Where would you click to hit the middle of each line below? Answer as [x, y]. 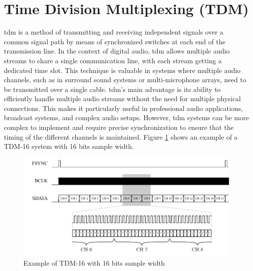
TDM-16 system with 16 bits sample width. [69, 146]
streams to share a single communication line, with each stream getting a [113, 60]
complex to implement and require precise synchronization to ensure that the [119, 127]
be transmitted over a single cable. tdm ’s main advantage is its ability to [112, 89]
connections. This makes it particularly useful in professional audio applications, [124, 108]
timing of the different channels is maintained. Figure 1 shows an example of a [121, 136]
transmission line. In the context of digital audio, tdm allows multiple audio [117, 51]
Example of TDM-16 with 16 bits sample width [94, 263]
